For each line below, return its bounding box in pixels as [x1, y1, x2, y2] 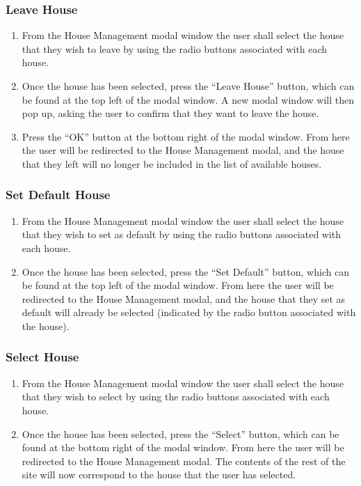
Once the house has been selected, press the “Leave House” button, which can [22, 79, 355, 93]
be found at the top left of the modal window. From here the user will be [22, 278, 334, 292]
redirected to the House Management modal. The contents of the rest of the [22, 453, 346, 468]
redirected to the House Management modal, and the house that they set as [22, 291, 346, 306]
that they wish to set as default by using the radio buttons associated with [22, 227, 342, 242]
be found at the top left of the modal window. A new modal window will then [22, 92, 354, 107]
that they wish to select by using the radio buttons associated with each [22, 389, 330, 404]
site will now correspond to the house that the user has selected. [22, 467, 296, 482]
